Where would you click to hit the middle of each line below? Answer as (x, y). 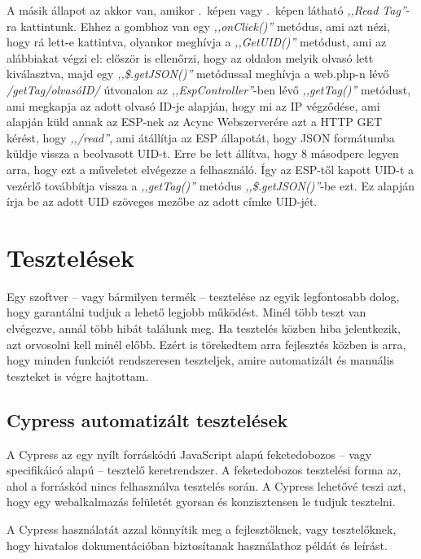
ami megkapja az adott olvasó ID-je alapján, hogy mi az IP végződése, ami (193, 105)
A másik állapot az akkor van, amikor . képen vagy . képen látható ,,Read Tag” (206, 10)
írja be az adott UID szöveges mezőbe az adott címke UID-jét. (162, 201)
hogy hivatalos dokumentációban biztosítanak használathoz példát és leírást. (197, 545)
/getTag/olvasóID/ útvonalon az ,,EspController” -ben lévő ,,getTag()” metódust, (209, 89)
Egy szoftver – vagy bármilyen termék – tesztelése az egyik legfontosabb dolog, (203, 296)
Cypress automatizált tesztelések (147, 419)
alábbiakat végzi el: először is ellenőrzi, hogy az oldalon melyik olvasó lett (190, 57)
